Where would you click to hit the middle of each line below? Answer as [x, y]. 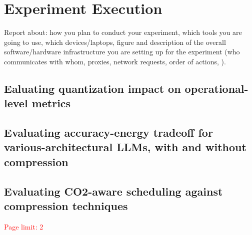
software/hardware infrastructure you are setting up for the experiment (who [122, 52]
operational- [216, 88]
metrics [51, 103]
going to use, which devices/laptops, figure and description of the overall [115, 42]
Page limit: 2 [24, 226]
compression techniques [66, 206]
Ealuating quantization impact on [92, 88]
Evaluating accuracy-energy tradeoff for [108, 132]
